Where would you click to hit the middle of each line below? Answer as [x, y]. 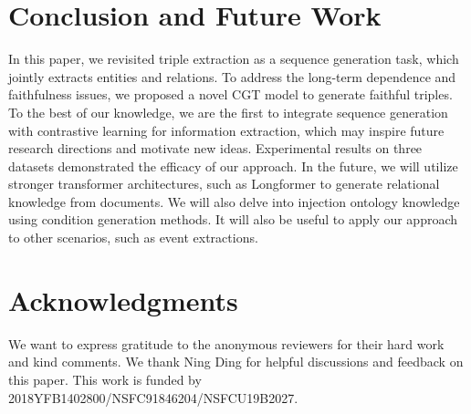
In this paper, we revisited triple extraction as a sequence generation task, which [234, 59]
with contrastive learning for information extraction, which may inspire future [226, 130]
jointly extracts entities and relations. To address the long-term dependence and [232, 76]
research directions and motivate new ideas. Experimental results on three [215, 148]
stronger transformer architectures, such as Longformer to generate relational [224, 184]
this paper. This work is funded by [105, 379]
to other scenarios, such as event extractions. [133, 238]
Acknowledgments [123, 300]
